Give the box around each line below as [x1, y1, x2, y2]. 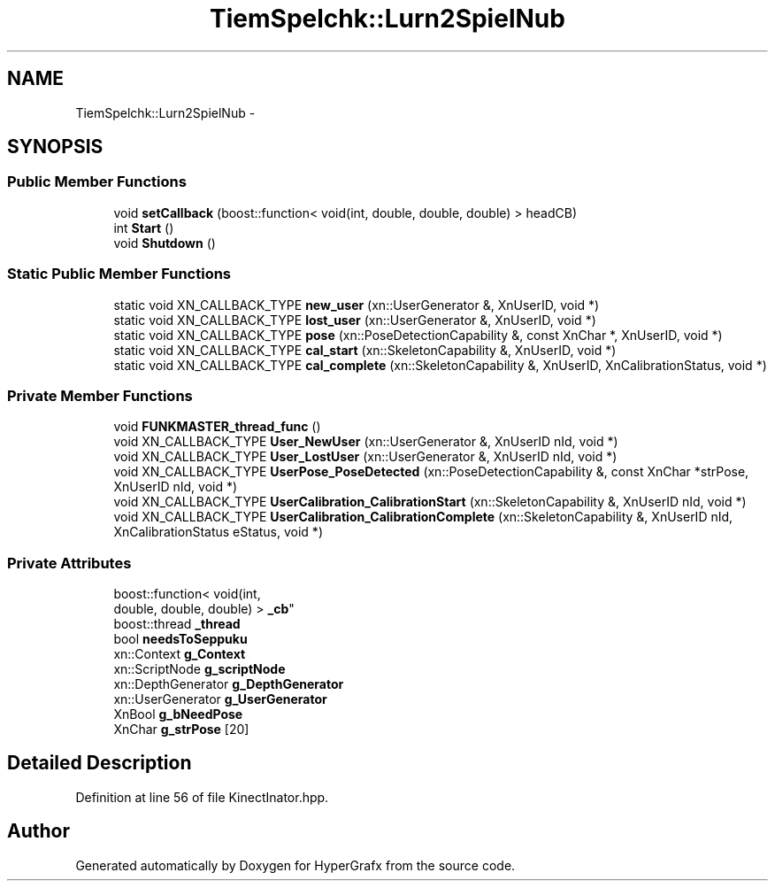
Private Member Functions [7, 386, 193, 405]
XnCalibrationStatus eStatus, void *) [113, 524, 323, 540]
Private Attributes [7, 553, 132, 572]
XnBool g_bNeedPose [113, 707, 243, 722]
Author [7, 820, 70, 843]
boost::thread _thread [113, 616, 241, 632]
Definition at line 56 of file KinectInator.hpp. [75, 789, 329, 805]
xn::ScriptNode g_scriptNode [113, 661, 286, 677]
